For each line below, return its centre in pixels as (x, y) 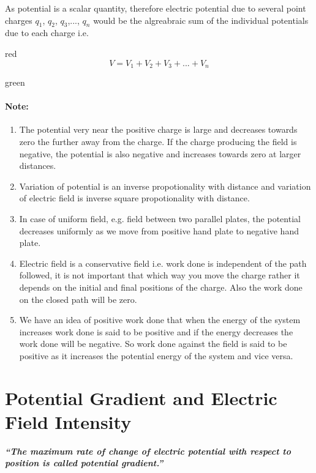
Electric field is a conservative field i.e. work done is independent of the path (163, 263)
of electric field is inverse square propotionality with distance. (134, 198)
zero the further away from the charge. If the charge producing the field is (158, 142)
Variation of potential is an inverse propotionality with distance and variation (165, 186)
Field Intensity (68, 421)
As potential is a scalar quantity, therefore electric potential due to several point (156, 8)
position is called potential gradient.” (84, 463)
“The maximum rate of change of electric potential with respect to (148, 451)
